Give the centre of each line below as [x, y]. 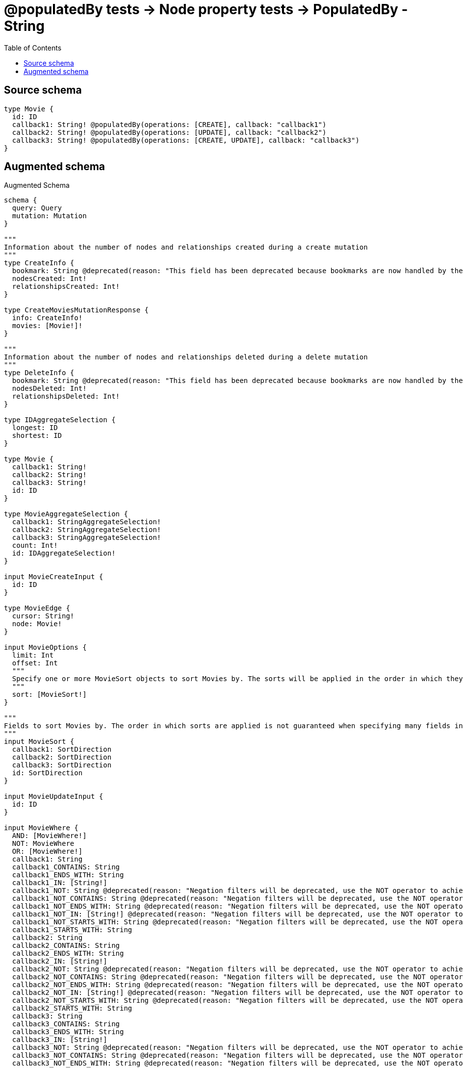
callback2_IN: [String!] [60, 961]
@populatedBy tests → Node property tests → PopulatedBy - [206, 9]
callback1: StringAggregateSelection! [87, 522]
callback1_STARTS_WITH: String [72, 930]
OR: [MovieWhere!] [47, 852]
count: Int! [35, 546]
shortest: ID [37, 436]
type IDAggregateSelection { [60, 420]
